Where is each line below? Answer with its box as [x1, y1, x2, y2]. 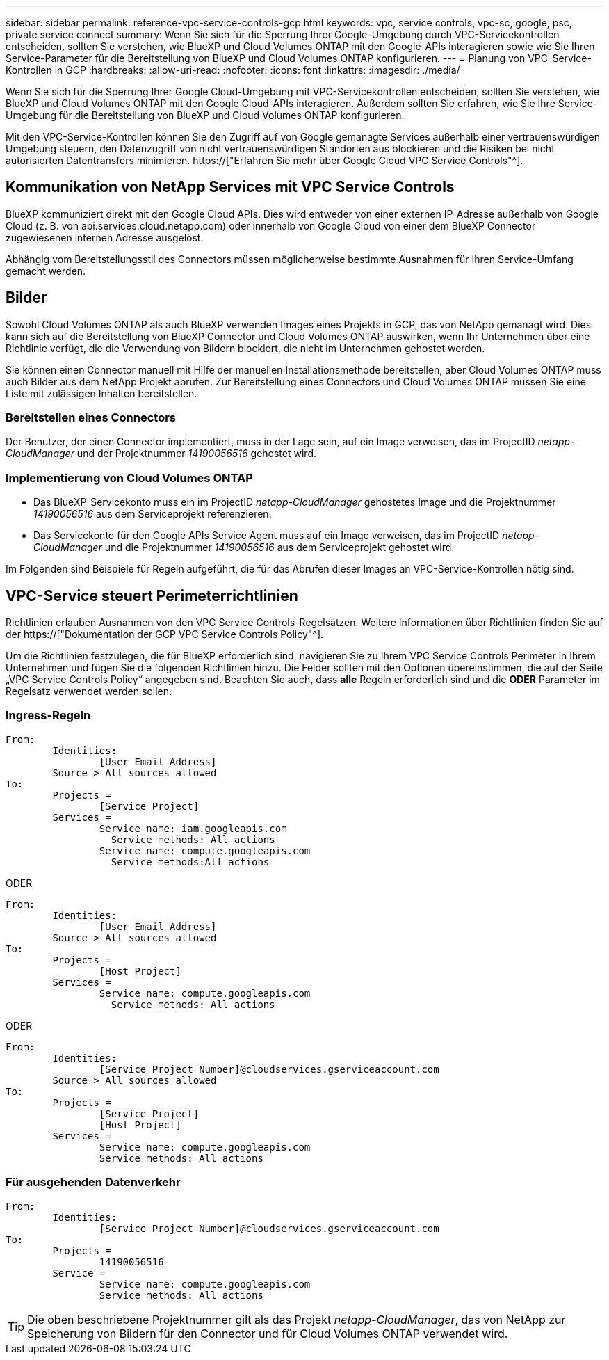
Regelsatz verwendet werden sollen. [6, 685, 172, 698]
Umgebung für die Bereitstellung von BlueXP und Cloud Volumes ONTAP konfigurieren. [6, 109, 405, 121]
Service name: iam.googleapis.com [99, 822, 287, 834]
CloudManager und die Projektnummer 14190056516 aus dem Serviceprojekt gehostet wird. [33, 541, 455, 554]
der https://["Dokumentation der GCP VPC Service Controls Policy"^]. [6, 628, 324, 641]
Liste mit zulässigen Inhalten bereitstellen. [6, 387, 197, 399]
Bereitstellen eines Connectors [6, 410, 176, 425]
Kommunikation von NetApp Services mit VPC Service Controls [6, 178, 455, 196]
